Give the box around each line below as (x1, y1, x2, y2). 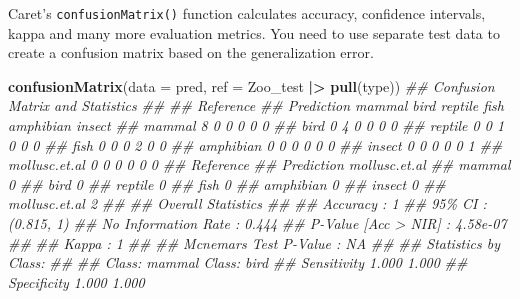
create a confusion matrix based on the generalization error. (8, 42, 374, 63)
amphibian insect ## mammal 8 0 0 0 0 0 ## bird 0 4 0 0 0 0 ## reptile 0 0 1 (8, 115, 505, 136)
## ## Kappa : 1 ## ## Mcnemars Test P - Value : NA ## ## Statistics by (8, 232, 500, 253)
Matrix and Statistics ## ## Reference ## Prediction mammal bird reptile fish (8, 95, 504, 116)
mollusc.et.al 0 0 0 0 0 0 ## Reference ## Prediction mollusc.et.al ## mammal (8, 154, 511, 175)
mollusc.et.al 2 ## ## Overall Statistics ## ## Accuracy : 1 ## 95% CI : (8, 193, 487, 214)
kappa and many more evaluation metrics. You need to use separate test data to (8, 22, 500, 43)
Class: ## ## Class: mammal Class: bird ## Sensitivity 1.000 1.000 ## (8, 252, 468, 273)
